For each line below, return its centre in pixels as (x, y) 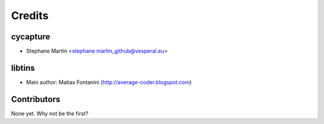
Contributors (36, 99)
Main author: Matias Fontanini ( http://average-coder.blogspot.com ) (109, 82)
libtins (23, 68)
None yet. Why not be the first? (50, 113)
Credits (30, 15)
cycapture (31, 37)
